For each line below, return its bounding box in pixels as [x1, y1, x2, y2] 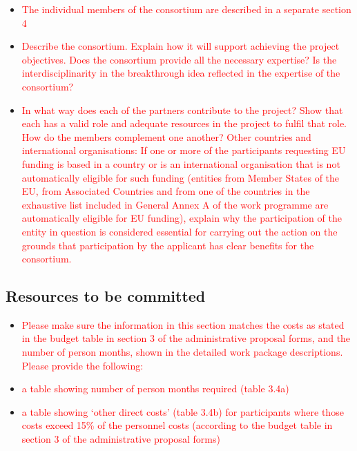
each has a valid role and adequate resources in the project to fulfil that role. [21, 116, 347, 131]
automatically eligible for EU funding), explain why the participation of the [21, 211, 342, 225]
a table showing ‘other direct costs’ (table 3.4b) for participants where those [21, 404, 344, 419]
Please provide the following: [21, 358, 144, 372]
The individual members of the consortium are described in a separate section [21, 2, 351, 16]
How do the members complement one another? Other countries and [21, 129, 311, 144]
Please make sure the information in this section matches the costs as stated [21, 317, 345, 332]
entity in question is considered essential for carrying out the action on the [21, 224, 338, 238]
